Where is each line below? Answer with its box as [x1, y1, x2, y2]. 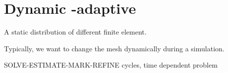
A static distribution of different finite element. [4, 27, 147, 37]
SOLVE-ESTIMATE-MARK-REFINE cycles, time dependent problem [4, 60, 218, 70]
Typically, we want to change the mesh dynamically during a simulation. [4, 43, 225, 53]
